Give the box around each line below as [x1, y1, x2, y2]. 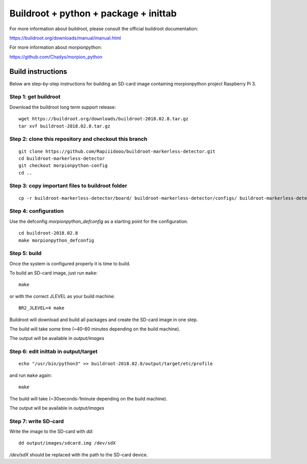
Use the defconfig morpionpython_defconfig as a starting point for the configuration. [9, 218, 189, 224]
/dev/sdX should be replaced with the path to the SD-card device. [9, 451, 148, 458]
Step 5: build [9, 250, 42, 257]
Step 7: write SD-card [9, 417, 64, 425]
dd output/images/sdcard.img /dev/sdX [18, 440, 116, 446]
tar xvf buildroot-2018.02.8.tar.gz [18, 123, 111, 129]
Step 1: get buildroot [9, 93, 61, 100]
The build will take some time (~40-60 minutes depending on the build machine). [9, 326, 181, 332]
